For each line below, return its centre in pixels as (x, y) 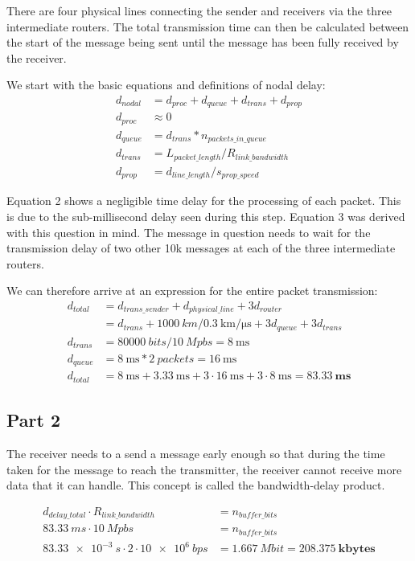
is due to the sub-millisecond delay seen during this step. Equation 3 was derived (206, 216)
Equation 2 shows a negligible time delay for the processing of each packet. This (204, 201)
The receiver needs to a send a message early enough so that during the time (196, 454)
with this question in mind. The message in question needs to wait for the (189, 232)
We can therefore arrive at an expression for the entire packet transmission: (192, 291)
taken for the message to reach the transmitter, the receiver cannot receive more (204, 469)
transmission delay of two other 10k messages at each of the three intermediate (201, 248)
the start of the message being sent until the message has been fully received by (203, 42)
